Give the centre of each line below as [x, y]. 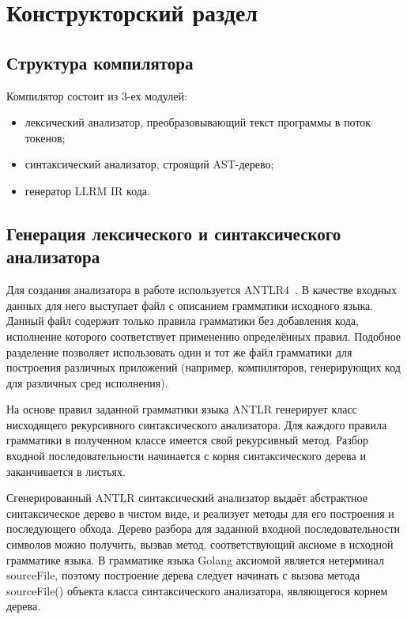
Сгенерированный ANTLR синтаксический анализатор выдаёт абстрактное [187, 498]
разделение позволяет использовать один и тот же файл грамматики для [179, 351]
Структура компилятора [100, 62]
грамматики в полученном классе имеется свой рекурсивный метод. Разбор [187, 440]
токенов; [45, 137]
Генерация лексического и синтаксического [174, 233]
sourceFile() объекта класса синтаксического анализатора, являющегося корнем [197, 590]
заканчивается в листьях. [66, 471]
